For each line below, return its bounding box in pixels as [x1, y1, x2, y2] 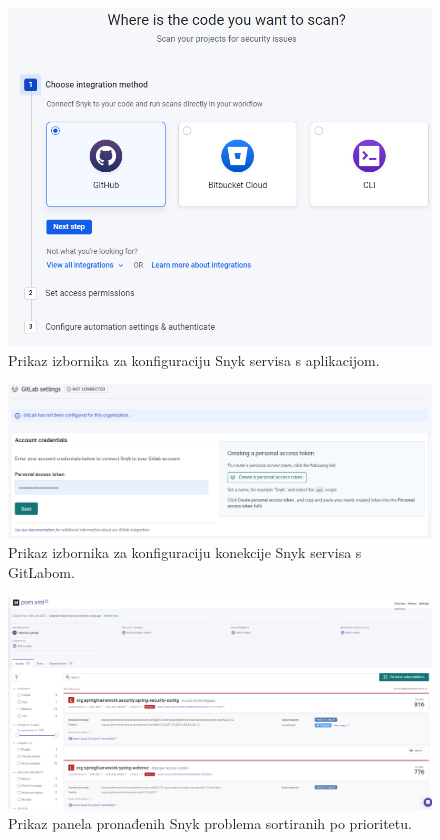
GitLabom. [8, 561, 75, 582]
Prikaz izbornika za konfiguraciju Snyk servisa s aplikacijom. [8, 349, 380, 370]
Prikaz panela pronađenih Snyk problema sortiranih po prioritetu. [8, 813, 412, 834]
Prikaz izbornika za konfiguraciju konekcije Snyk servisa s [8, 542, 362, 563]
